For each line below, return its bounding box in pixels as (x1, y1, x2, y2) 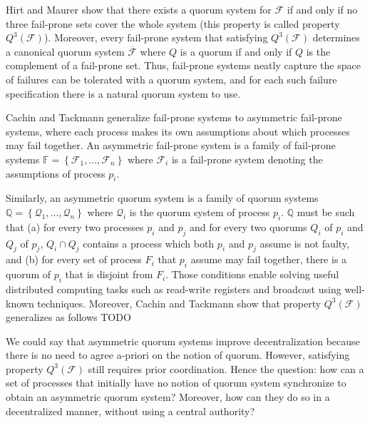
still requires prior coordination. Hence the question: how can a (88, 361, 364, 376)
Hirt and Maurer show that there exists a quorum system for (6, 2, 272, 16)
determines (312, 30, 360, 45)
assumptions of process (6, 165, 106, 180)
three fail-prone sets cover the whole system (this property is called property (6, 16, 340, 31)
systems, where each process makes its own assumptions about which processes (6, 123, 350, 138)
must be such (297, 204, 355, 219)
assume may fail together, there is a (190, 252, 347, 267)
